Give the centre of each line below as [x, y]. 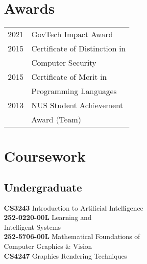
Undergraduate [43, 187]
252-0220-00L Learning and [48, 217]
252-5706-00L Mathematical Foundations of [72, 236]
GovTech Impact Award [72, 34]
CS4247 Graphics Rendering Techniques [66, 255]
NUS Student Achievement [77, 105]
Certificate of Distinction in [79, 48]
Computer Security [64, 63]
